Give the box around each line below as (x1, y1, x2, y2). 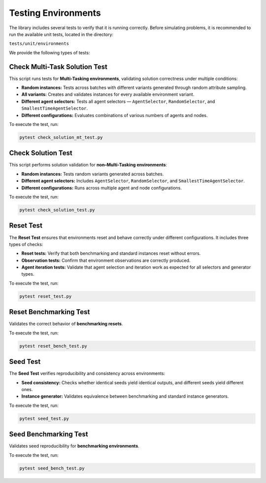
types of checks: (9, 241, 43, 247)
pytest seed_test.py (19, 415, 69, 421)
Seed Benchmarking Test (9, 430, 88, 439)
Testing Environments (9, 7, 101, 18)
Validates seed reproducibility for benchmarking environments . (9, 443, 140, 449)
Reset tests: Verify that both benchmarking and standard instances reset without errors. (21, 250, 201, 256)
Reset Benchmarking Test (9, 308, 90, 316)
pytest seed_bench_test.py (19, 465, 85, 471)
